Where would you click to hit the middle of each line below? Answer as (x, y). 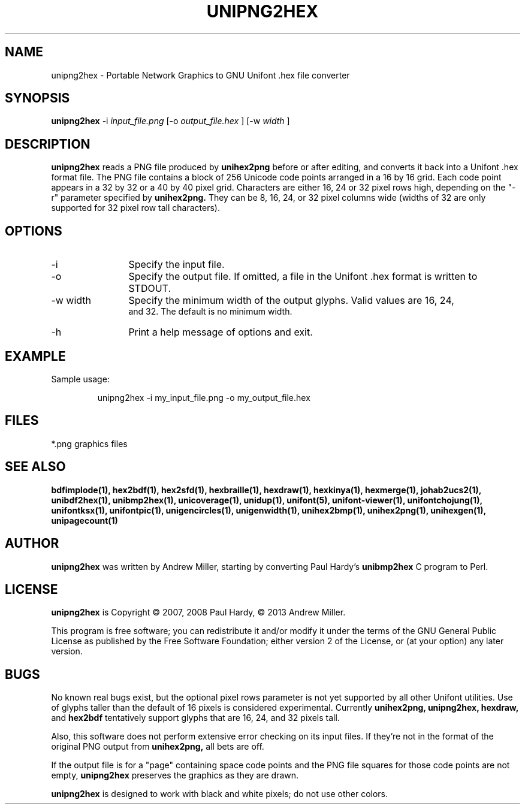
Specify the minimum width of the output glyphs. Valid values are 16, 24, (291, 301)
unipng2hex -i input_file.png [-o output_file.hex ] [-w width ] (171, 121)
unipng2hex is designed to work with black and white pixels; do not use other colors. (220, 794)
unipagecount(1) (85, 520)
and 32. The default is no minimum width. (210, 312)
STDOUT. (150, 289)
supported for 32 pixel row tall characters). (135, 208)
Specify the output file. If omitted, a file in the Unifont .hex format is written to (303, 277)
